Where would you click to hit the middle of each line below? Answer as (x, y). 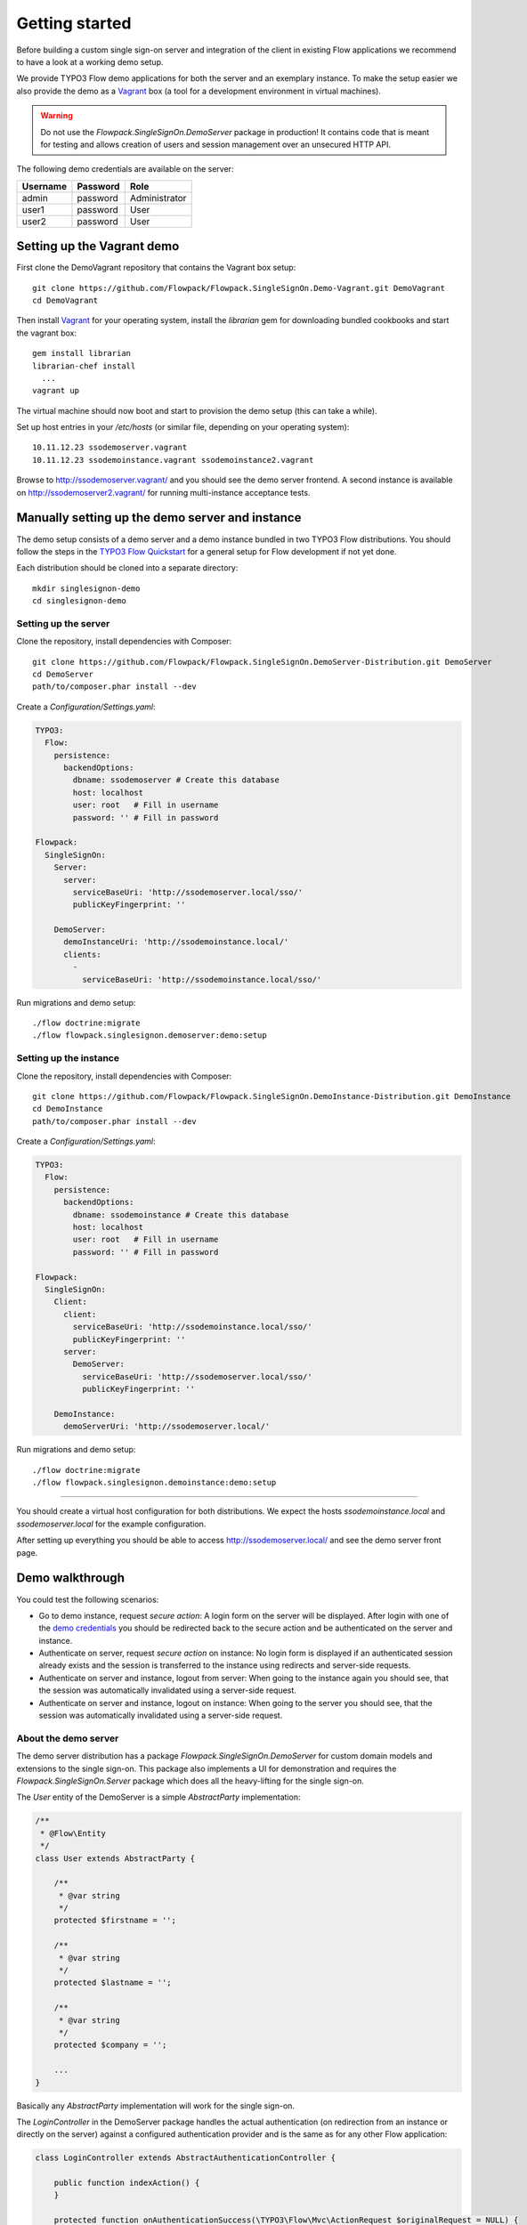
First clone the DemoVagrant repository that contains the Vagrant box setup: (156, 268)
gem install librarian (82, 353)
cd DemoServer (63, 675)
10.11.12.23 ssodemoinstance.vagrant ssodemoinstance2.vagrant (173, 460)
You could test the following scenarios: (88, 1599)
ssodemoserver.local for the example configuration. (111, 1524)
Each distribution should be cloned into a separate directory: (127, 568)
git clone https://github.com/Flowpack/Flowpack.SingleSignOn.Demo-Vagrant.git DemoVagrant (239, 288)
